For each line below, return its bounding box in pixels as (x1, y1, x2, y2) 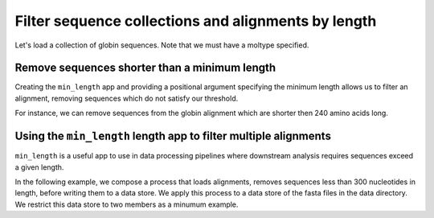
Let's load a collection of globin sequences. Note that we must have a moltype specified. (14, 40, 309, 50)
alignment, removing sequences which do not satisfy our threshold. (14, 93, 239, 103)
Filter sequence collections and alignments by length (14, 12, 377, 30)
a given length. (14, 162, 64, 172)
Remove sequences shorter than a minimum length (14, 61, 276, 75)
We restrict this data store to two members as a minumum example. (14, 199, 239, 209)
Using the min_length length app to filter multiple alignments (14, 130, 331, 143)
